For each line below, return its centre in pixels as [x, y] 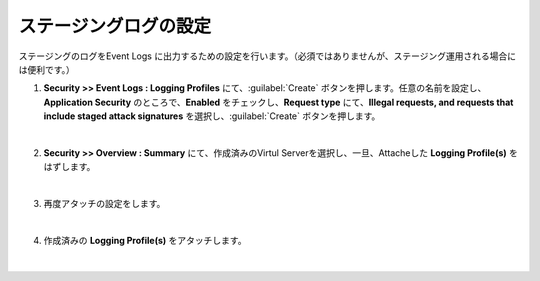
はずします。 [69, 167]
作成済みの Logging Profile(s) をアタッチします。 [145, 240]
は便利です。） [46, 69]
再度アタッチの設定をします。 [104, 204]
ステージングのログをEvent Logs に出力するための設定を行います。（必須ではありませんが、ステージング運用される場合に [267, 56]
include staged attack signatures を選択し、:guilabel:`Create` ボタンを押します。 [212, 116]
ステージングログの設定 [115, 26]
